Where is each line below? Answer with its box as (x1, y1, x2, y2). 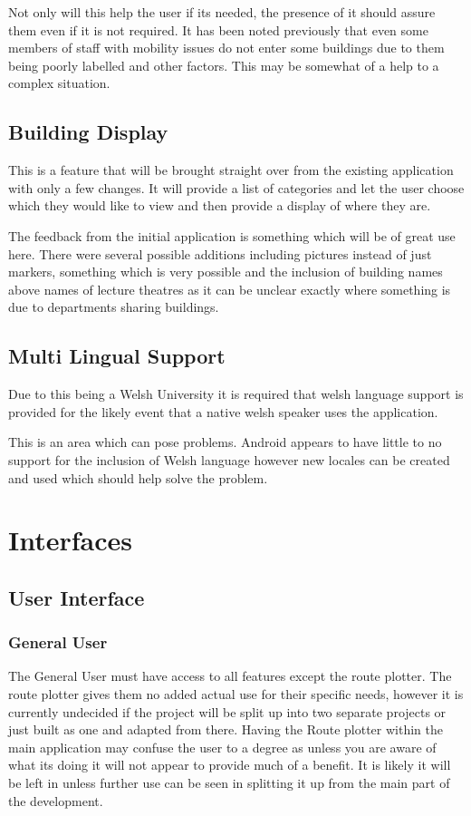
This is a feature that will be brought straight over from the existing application (8, 160, 454, 180)
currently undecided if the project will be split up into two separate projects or (8, 702, 447, 721)
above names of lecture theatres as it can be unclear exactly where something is (8, 279, 451, 298)
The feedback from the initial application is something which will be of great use (8, 226, 456, 245)
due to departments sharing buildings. (8, 297, 219, 316)
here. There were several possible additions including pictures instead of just (8, 244, 432, 263)
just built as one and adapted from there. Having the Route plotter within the (8, 720, 444, 739)
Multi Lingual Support (8, 342, 226, 370)
